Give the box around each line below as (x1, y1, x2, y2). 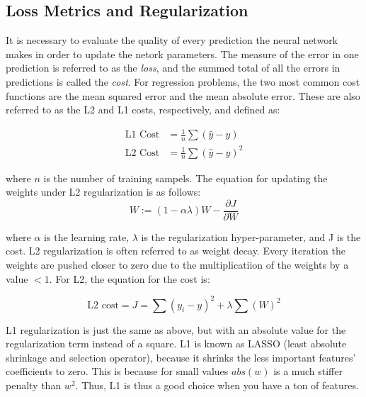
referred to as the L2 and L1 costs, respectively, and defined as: (6, 102, 280, 117)
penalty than (6, 378, 62, 392)
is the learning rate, (44, 229, 130, 244)
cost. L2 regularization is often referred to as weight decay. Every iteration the (6, 243, 345, 258)
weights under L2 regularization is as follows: (6, 184, 201, 199)
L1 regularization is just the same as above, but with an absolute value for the (6, 322, 346, 337)
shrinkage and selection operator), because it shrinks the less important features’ (6, 350, 356, 364)
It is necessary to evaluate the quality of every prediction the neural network (6, 33, 338, 47)
